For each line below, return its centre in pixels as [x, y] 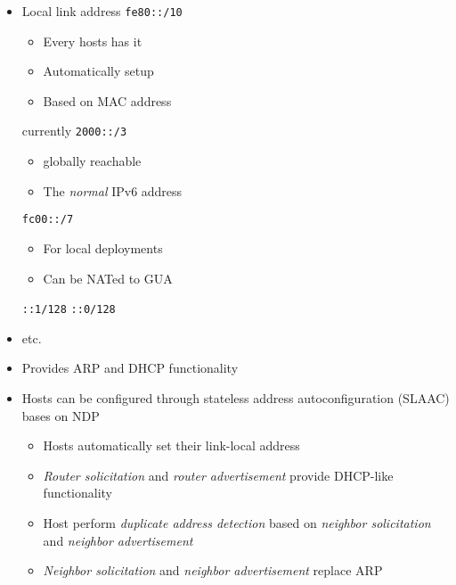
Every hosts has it [93, 41]
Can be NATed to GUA [108, 278]
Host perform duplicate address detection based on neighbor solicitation [237, 522]
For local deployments [103, 247]
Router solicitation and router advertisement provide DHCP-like [218, 475]
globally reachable [92, 161]
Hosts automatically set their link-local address [171, 445]
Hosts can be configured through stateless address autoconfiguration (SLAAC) [236, 397]
